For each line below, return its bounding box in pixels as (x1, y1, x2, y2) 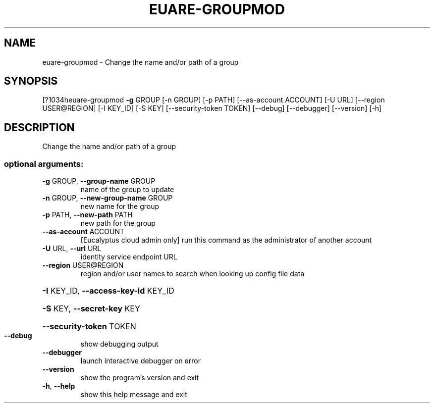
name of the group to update (80, 185, 174, 194)
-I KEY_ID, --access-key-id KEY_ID (42, 286, 174, 296)
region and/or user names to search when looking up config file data (80, 269, 305, 278)
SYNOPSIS (4, 75, 58, 88)
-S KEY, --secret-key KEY (42, 304, 140, 314)
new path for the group (80, 219, 156, 228)
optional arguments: (4, 158, 84, 169)
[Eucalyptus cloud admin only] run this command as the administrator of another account (80, 236, 372, 245)
